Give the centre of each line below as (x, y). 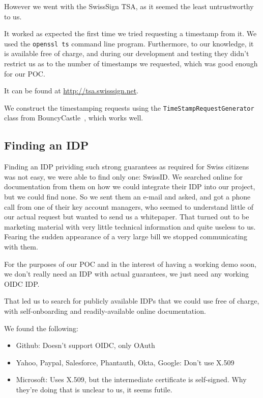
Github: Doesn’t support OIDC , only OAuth (85, 345)
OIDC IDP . (22, 283)
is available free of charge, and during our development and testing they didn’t (127, 53)
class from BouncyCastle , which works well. (74, 118)
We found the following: (41, 328)
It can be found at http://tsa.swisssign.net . (71, 91)
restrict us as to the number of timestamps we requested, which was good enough (131, 64)
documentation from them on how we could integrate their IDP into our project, (130, 186)
